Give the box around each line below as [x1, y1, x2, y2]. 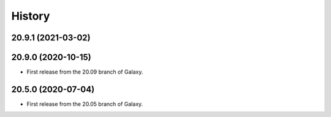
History [11, 9, 50, 23]
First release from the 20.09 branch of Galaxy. [26, 68, 143, 76]
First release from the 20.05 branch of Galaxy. [26, 100, 143, 107]
